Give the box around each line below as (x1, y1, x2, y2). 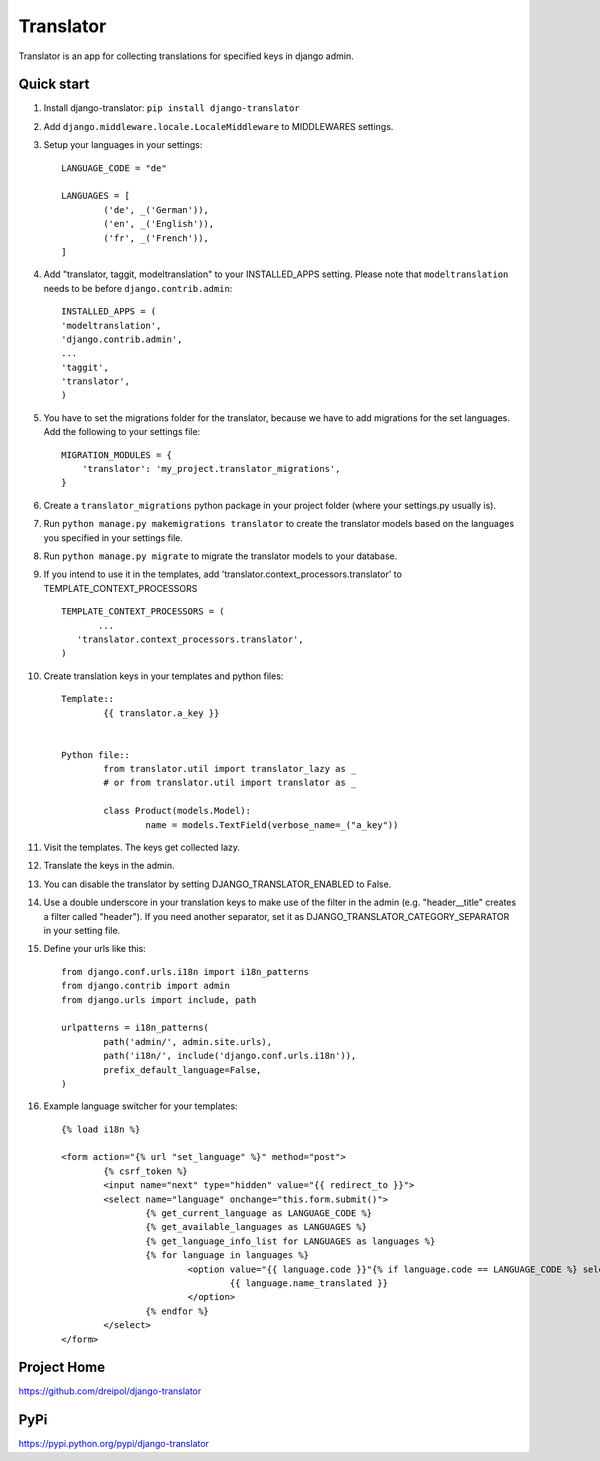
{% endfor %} (145, 1305, 210, 1317)
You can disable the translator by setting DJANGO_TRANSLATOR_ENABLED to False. (43, 878, 392, 890)
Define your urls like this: (43, 943, 147, 955)
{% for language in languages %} (145, 1250, 310, 1261)
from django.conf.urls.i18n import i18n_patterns (61, 966, 310, 977)
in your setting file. (43, 924, 121, 936)
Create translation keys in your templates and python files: (43, 670, 284, 682)
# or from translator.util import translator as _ (103, 777, 357, 789)
